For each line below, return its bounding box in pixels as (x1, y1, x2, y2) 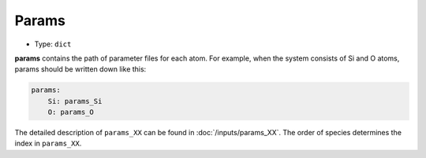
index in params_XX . (14, 138, 82, 149)
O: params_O (47, 108, 95, 117)
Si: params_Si (47, 97, 103, 105)
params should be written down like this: (14, 64, 147, 74)
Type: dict (34, 39, 72, 49)
